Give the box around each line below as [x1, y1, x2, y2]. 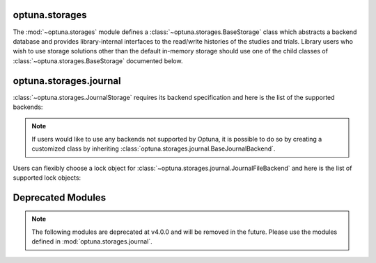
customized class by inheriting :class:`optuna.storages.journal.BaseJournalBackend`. [31, 144, 276, 153]
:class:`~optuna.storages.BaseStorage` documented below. [13, 56, 183, 65]
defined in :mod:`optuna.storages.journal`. [31, 237, 152, 246]
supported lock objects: [13, 173, 81, 182]
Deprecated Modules [13, 192, 107, 203]
